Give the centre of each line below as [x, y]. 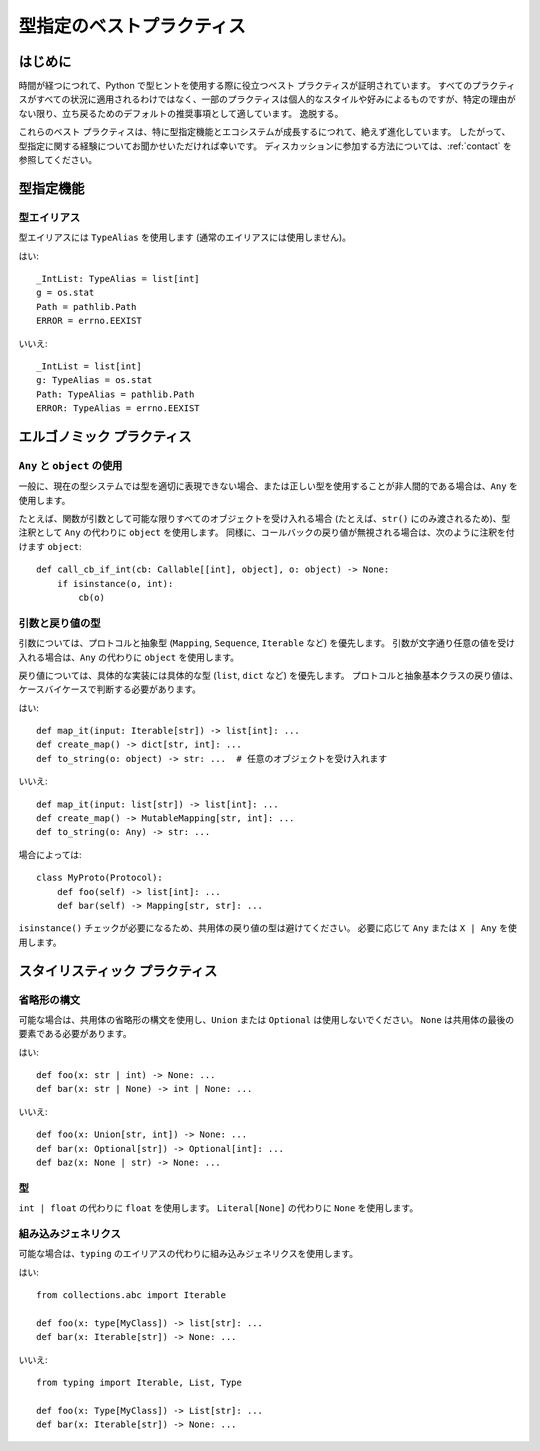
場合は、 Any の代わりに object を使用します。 [142, 657]
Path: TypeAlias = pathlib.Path [115, 394]
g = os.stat [65, 293]
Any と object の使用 [70, 465]
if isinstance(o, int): [115, 583]
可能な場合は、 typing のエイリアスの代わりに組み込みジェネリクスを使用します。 [188, 1254]
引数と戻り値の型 [59, 623]
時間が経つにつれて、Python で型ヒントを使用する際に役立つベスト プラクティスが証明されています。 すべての [245, 86]
